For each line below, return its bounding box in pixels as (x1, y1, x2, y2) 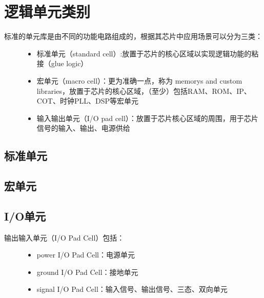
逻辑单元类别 (4, 1, 91, 22)
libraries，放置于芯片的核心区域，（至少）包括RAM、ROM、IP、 (36, 85, 251, 96)
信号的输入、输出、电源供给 (36, 123, 130, 133)
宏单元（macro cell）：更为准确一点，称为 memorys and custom (36, 75, 242, 86)
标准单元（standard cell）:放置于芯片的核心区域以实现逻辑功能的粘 (36, 48, 259, 58)
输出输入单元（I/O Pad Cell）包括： (4, 232, 125, 243)
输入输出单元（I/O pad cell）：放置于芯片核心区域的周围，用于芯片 (36, 112, 258, 123)
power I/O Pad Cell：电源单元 (36, 249, 135, 260)
